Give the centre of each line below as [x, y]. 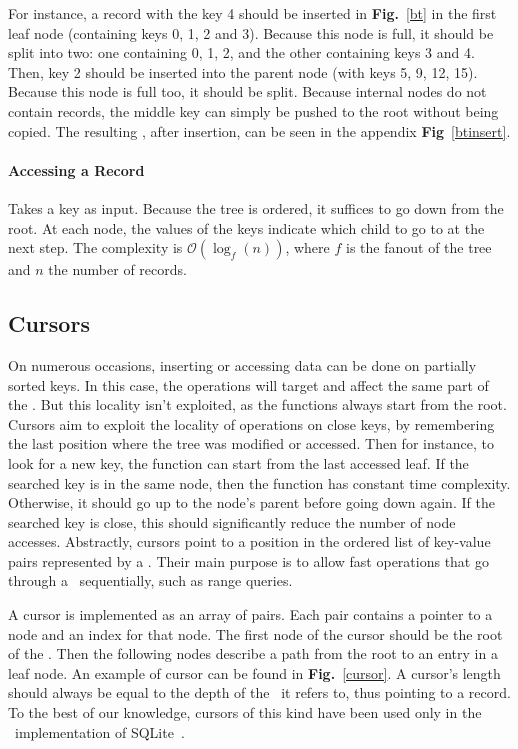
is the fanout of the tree [418, 247]
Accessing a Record [76, 169]
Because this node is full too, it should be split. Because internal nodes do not [247, 91]
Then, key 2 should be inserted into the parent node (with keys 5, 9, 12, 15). [243, 71]
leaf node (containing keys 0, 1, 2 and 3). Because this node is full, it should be [251, 32]
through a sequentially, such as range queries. [150, 580]
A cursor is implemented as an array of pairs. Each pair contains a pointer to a [250, 614]
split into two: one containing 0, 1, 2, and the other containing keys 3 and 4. [241, 52]
